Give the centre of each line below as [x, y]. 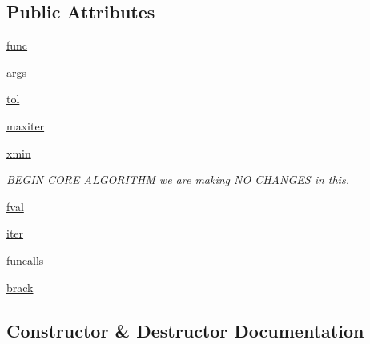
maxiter [26, 125]
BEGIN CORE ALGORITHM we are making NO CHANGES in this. [178, 180]
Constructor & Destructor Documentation [185, 330]
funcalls [25, 260]
